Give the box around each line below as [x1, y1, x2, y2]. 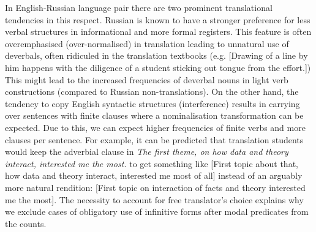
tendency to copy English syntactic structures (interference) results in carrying [5, 97, 300, 110]
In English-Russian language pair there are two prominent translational [5, 1, 273, 13]
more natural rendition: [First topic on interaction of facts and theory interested [5, 181, 306, 193]
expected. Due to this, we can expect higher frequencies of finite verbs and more [5, 121, 306, 133]
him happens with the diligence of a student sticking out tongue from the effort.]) [5, 61, 311, 73]
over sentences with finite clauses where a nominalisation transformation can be [5, 109, 304, 122]
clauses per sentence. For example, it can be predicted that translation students [5, 133, 304, 146]
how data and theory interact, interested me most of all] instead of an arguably [5, 169, 303, 182]
